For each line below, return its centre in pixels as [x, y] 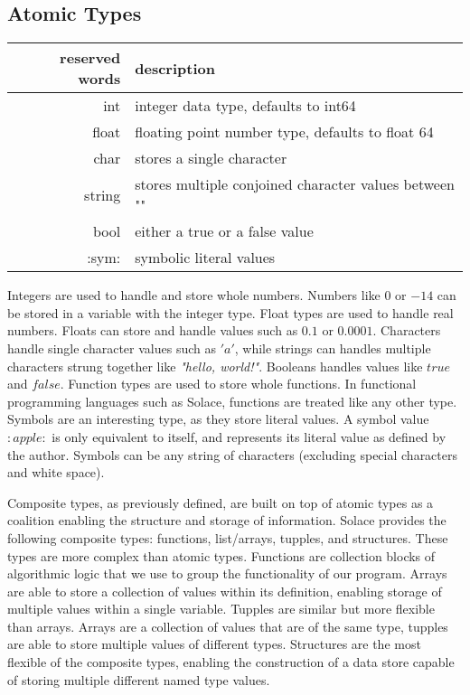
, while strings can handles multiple [333, 347]
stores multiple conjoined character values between [295, 184]
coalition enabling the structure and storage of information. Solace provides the [227, 520]
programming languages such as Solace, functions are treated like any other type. [232, 401]
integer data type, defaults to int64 [245, 106]
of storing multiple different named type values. [139, 679]
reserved [90, 58]
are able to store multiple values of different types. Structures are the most [214, 644]
